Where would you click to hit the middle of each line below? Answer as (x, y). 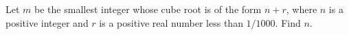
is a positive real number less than (171, 22)
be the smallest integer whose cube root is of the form (148, 9)
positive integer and (47, 22)
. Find (288, 22)
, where (302, 9)
